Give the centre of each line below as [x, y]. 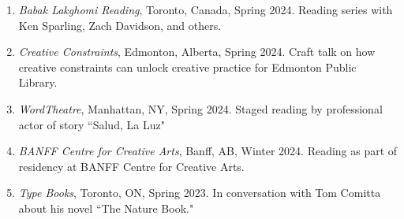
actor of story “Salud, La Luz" [92, 124]
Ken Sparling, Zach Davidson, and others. [120, 25]
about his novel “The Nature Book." [106, 208]
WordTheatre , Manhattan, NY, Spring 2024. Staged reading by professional [200, 108]
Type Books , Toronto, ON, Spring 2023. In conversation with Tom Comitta [200, 193]
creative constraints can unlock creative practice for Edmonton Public [187, 67]
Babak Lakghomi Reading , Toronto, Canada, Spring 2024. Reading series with [206, 9]
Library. [38, 82]
